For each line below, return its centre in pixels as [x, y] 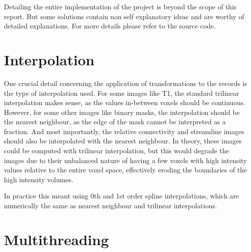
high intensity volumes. [39, 179]
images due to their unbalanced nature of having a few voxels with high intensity [125, 160]
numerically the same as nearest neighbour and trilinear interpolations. [111, 206]
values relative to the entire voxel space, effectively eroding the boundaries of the [125, 170]
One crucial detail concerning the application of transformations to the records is [126, 83]
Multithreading [56, 239]
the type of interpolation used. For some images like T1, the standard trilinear [122, 93]
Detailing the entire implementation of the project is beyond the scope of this [120, 6]
